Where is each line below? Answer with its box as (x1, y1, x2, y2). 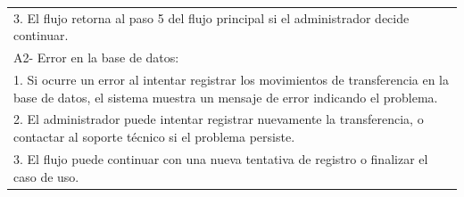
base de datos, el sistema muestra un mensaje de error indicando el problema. (13, 87, 438, 106)
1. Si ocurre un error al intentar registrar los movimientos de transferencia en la (13, 70, 450, 89)
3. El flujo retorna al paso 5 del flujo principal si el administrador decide (13, 8, 410, 27)
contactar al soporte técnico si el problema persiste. (13, 127, 295, 146)
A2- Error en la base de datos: (13, 48, 179, 67)
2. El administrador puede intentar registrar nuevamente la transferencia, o (13, 110, 424, 128)
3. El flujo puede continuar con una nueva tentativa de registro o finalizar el (13, 149, 428, 168)
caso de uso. (13, 167, 79, 185)
